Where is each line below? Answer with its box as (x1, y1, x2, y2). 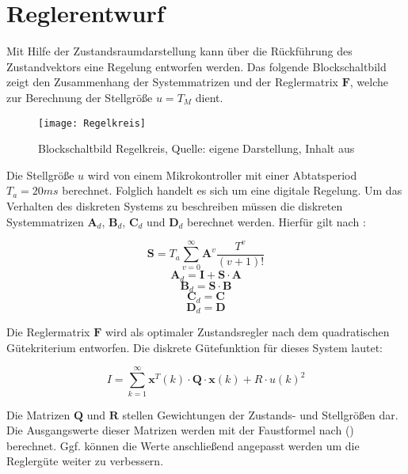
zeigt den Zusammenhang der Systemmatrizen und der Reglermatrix (6, 74, 338, 90)
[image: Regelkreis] (38, 117, 147, 129)
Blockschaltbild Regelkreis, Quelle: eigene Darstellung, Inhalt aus (38, 140, 355, 157)
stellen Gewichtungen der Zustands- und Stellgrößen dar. (122, 406, 398, 423)
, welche (349, 74, 388, 90)
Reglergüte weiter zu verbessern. (6, 453, 164, 469)
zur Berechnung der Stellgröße (6, 89, 153, 105)
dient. (195, 89, 223, 105)
